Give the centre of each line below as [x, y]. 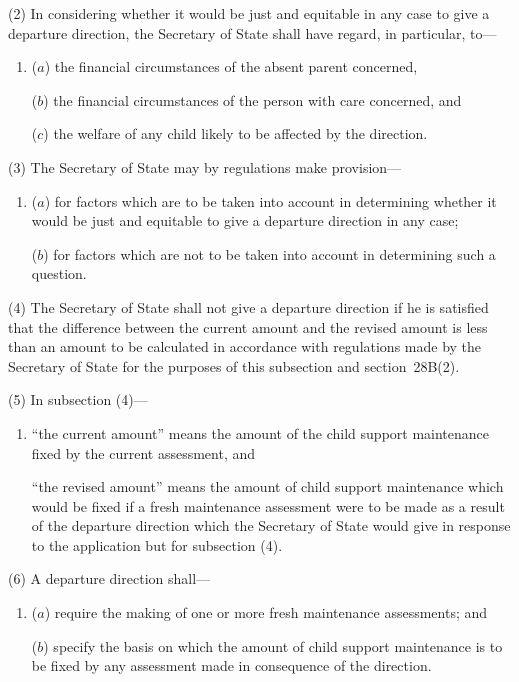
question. [59, 273]
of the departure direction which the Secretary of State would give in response [271, 525]
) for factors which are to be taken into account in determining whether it [270, 200]
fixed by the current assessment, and [143, 452]
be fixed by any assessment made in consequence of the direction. [231, 665]
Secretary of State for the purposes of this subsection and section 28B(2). [234, 365]
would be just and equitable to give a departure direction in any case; [245, 220]
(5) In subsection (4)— [78, 399]
